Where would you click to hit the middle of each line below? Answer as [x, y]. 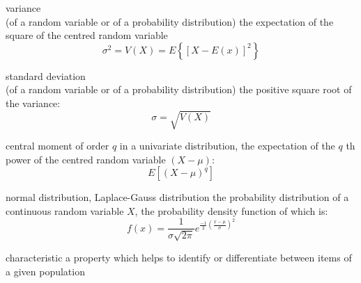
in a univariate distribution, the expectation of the [227, 146]
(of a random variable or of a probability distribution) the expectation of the [170, 21]
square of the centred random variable [87, 35]
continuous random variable [65, 210]
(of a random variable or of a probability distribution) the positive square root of [179, 89]
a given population [45, 271]
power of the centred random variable [86, 159]
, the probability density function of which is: [231, 210]
